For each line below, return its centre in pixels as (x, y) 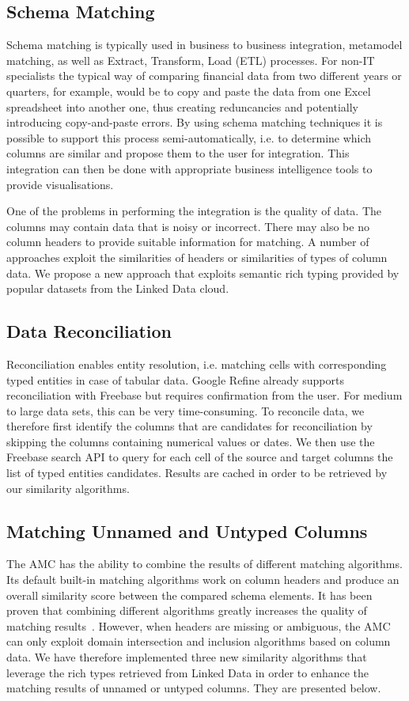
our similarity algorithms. (68, 488)
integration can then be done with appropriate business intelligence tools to (189, 168)
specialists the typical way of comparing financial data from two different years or (204, 76)
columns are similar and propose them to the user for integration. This (178, 153)
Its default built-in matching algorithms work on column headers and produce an (203, 580)
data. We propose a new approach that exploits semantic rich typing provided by (203, 273)
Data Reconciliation (89, 331)
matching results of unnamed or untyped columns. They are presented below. (194, 688)
